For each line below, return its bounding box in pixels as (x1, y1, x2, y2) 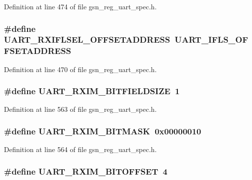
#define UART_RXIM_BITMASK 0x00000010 (4, 125, 201, 137)
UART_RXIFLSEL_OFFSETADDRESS (4, 33, 170, 46)
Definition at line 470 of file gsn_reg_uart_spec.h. (4, 64, 157, 74)
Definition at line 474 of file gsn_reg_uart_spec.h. (4, 1, 157, 11)
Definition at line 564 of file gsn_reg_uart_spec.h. (4, 144, 157, 154)
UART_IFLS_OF (174, 33, 249, 46)
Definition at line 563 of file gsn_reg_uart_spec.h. (4, 104, 157, 114)
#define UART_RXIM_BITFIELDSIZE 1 (4, 85, 180, 97)
